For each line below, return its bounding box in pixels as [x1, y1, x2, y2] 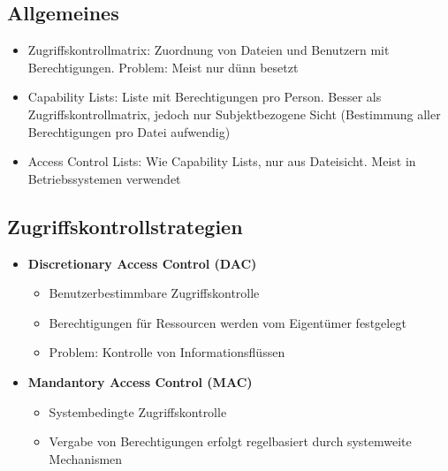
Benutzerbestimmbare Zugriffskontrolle [49, 284, 260, 302]
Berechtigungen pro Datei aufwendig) [27, 122, 231, 141]
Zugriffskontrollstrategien [7, 212, 243, 239]
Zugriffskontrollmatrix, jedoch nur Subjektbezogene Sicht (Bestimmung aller [27, 104, 441, 123]
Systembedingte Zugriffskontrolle [49, 402, 227, 421]
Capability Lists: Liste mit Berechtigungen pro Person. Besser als [27, 87, 382, 106]
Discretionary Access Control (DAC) [27, 254, 257, 272]
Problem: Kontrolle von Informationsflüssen [49, 343, 285, 361]
